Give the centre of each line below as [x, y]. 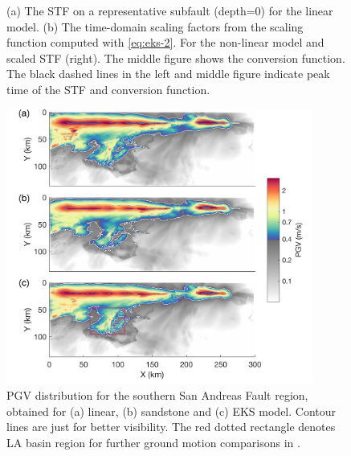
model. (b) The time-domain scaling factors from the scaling [155, 26]
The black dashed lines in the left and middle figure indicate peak [168, 74]
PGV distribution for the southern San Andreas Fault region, [157, 395]
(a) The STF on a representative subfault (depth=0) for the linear [170, 10]
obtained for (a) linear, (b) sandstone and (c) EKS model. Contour [171, 411]
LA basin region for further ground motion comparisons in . [153, 442]
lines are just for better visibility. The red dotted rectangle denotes [171, 427]
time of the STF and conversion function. [108, 89]
